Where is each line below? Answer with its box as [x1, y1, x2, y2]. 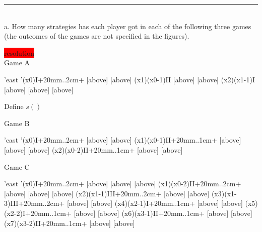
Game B [4, 118, 30, 128]
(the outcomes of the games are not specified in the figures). [4, 31, 189, 41]
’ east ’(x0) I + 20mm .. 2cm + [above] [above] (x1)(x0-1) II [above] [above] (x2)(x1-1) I [4, 74, 255, 84]
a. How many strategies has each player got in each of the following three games [4, 21, 251, 31]
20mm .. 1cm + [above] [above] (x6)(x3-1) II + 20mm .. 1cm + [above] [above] [30, 207, 252, 218]
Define [4, 101, 24, 111]
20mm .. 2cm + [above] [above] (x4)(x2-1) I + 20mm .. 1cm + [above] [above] [24, 198, 243, 208]
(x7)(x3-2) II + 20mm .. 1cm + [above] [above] [4, 217, 135, 228]
